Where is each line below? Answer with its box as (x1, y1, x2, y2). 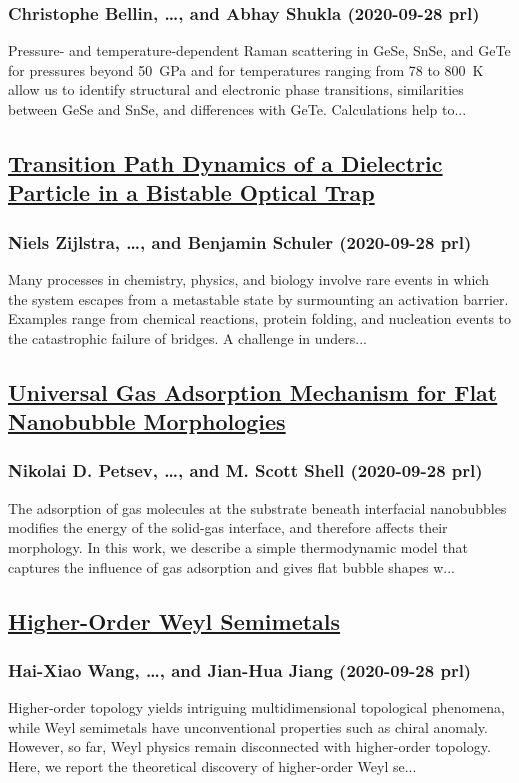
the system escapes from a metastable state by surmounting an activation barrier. (8, 288, 509, 309)
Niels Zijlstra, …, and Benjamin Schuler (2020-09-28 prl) (8, 229, 472, 254)
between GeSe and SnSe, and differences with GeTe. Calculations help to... (8, 99, 467, 119)
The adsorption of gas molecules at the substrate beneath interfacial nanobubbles (8, 497, 507, 518)
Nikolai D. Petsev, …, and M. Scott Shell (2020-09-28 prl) (8, 458, 483, 483)
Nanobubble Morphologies (8, 406, 286, 437)
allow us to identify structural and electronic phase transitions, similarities (8, 79, 464, 100)
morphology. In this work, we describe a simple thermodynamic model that (8, 536, 469, 557)
